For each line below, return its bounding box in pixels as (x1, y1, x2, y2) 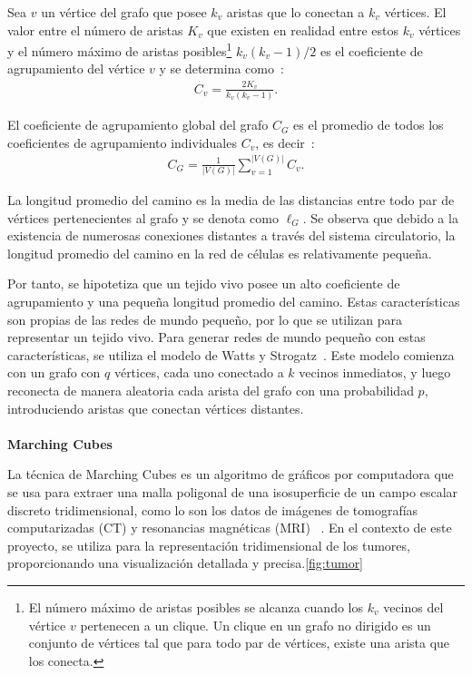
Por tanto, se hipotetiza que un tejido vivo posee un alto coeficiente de (7, 274, 400, 293)
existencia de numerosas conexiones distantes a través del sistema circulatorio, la (7, 226, 456, 245)
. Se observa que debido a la (302, 208, 458, 227)
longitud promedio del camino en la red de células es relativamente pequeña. (7, 243, 432, 262)
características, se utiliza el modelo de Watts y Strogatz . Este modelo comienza (7, 345, 455, 364)
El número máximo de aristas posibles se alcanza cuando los (28, 597, 363, 616)
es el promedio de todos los (293, 115, 444, 134)
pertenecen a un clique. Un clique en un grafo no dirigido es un (80, 615, 431, 634)
